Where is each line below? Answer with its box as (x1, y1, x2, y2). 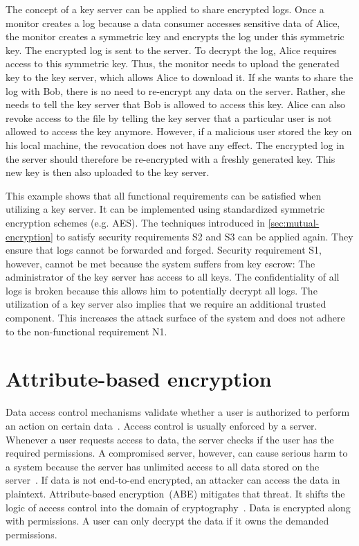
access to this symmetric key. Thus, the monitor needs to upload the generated (6, 56, 340, 71)
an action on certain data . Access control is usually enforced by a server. (6, 418, 317, 432)
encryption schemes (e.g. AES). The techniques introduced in (6, 215, 266, 229)
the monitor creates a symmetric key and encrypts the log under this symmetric (6, 29, 344, 44)
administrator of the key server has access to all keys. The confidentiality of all (6, 270, 340, 284)
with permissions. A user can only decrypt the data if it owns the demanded (6, 513, 329, 528)
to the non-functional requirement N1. (6, 324, 167, 338)
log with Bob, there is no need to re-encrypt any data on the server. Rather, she (6, 83, 345, 98)
